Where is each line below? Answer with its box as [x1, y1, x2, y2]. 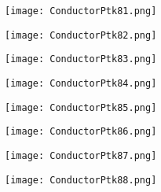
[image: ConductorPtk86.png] [5, 126, 157, 138]
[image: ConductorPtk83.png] [5, 54, 157, 65]
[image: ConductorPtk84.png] [5, 77, 157, 89]
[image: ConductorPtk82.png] [5, 29, 157, 41]
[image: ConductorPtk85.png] [5, 102, 157, 113]
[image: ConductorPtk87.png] [5, 150, 157, 161]
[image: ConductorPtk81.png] [5, 6, 157, 17]
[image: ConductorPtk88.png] [5, 174, 157, 186]
